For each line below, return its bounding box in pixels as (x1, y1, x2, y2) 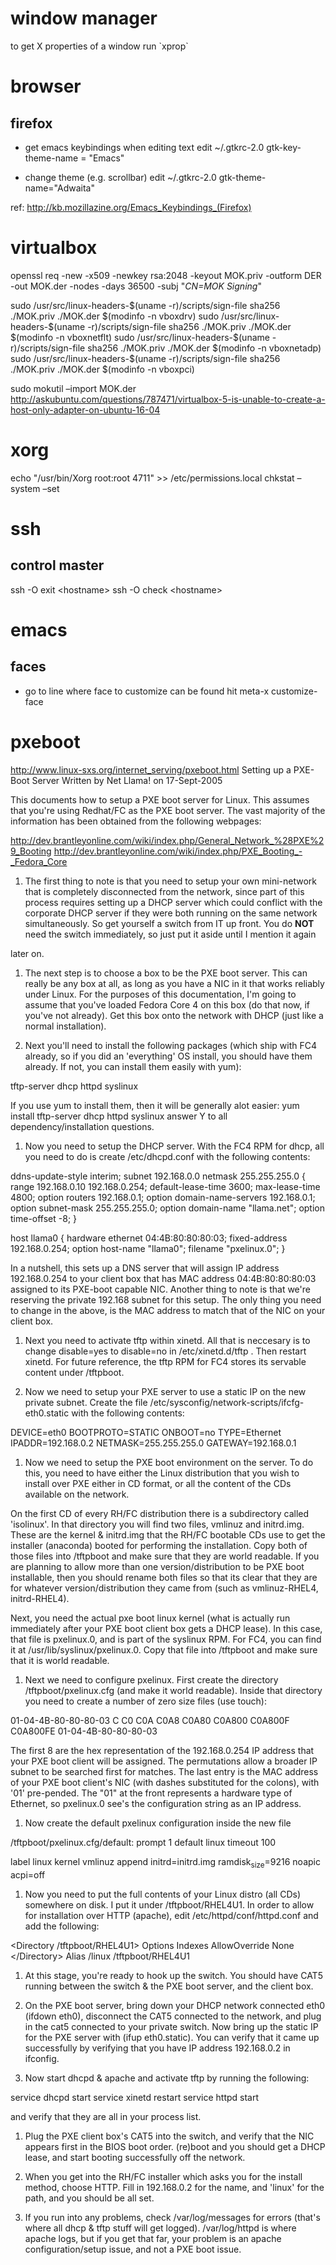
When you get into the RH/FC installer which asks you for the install (24, 2170, 303, 2182)
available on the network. (24, 1488, 130, 1500)
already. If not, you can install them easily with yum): (24, 1060, 242, 1072)
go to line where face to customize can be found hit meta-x (24, 685, 270, 697)
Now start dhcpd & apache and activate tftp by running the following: (24, 2072, 310, 2084)
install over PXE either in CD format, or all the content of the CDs (24, 1477, 292, 1489)
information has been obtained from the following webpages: (10, 815, 262, 827)
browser (10, 75, 82, 98)
